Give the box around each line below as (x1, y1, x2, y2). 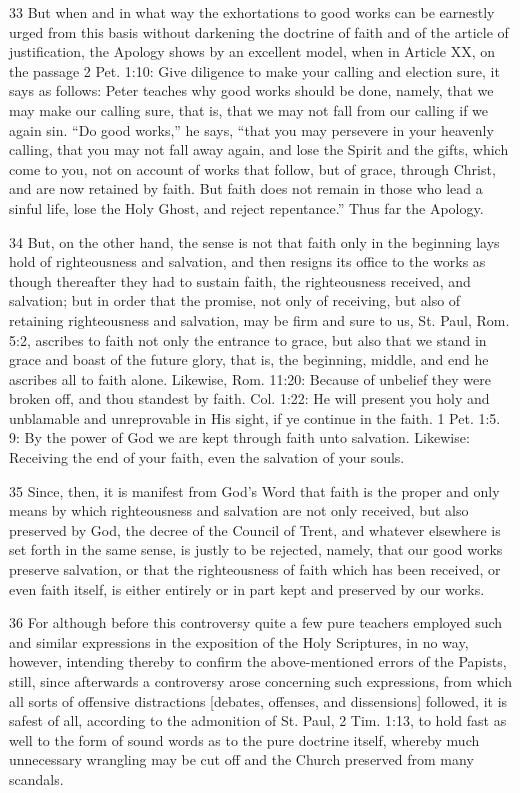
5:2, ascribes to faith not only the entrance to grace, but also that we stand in (9, 329, 487, 350)
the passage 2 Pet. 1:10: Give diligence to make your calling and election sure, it (9, 60, 500, 81)
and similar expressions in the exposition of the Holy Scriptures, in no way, (9, 631, 469, 652)
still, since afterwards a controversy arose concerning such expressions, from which (9, 671, 513, 691)
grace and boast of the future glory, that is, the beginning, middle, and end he (9, 349, 489, 370)
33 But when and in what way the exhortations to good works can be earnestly (9, 2, 495, 22)
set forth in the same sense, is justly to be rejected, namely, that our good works (9, 539, 503, 560)
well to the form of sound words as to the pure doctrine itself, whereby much (9, 729, 480, 750)
